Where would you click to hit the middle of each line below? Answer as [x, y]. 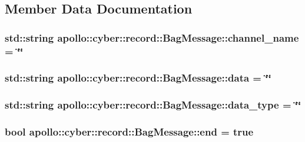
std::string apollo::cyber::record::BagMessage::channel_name [152, 37]
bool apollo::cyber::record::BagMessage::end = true [129, 132]
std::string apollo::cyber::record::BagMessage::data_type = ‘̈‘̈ [153, 105]
